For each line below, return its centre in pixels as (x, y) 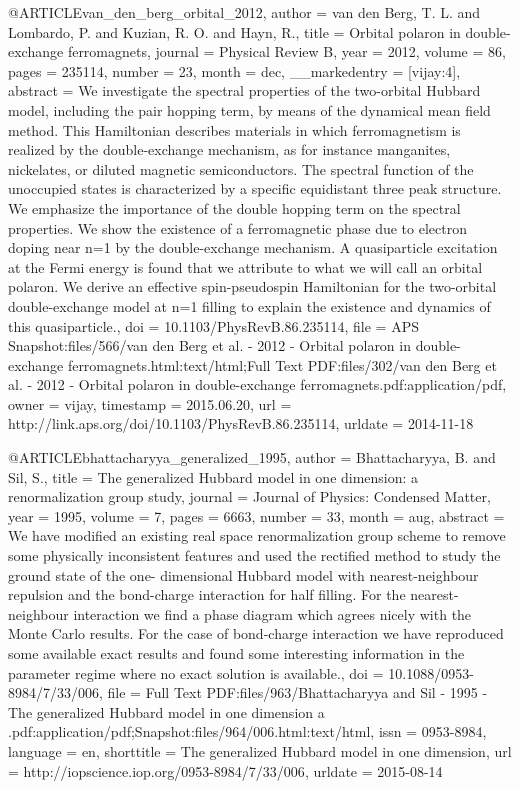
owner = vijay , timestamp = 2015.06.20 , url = (150, 403)
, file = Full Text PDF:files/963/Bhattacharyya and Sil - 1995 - (293, 692)
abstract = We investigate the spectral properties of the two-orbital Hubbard (244, 90)
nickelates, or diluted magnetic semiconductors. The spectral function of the (241, 168)
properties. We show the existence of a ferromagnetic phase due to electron (237, 227)
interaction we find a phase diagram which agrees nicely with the (272, 613)
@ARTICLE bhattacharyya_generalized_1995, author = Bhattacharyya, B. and (252, 457)
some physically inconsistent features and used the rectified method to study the (254, 555)
